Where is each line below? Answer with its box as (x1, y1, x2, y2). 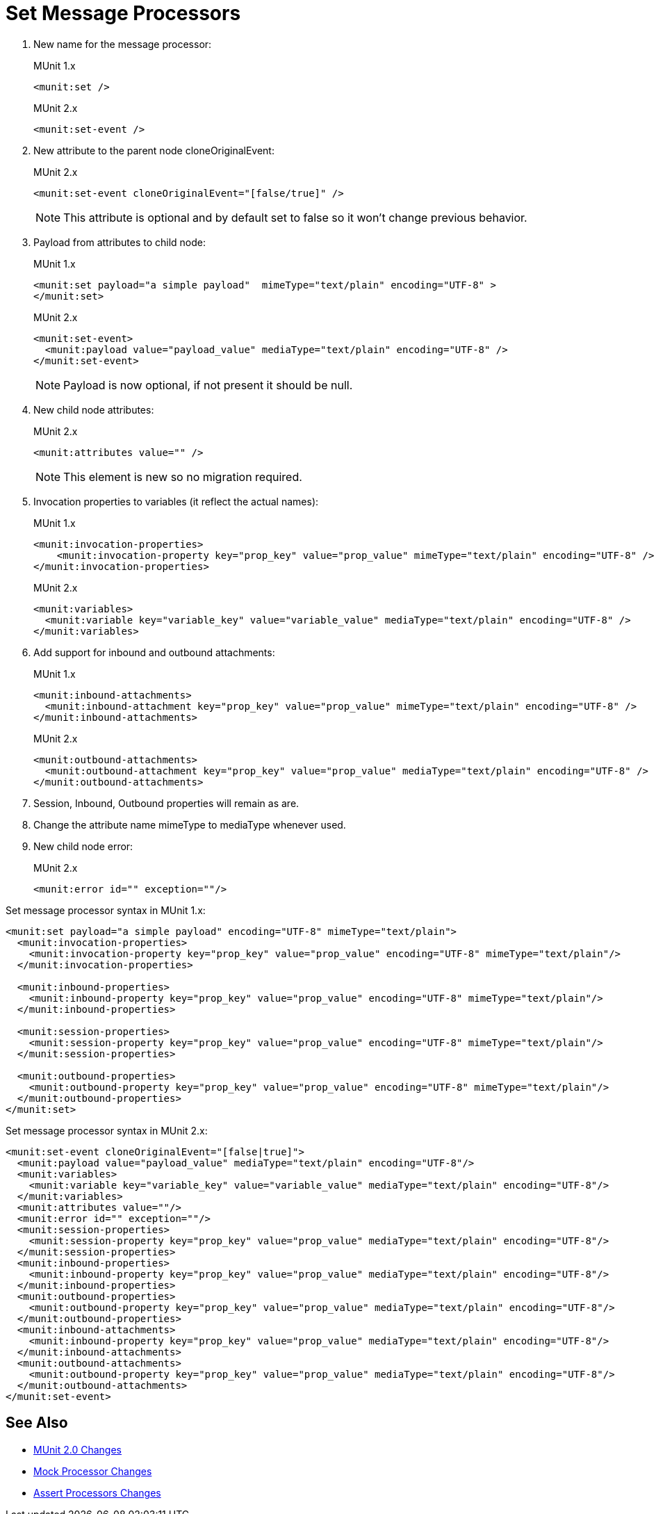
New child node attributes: (33, 403, 154, 416)
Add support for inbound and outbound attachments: (33, 646, 275, 658)
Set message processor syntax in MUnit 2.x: (6, 1124, 208, 1137)
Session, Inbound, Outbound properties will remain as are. (33, 797, 300, 809)
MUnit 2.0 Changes (33, 1443, 122, 1456)
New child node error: (33, 840, 133, 852)
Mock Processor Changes (33, 1465, 152, 1477)
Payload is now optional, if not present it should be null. (63, 377, 353, 392)
